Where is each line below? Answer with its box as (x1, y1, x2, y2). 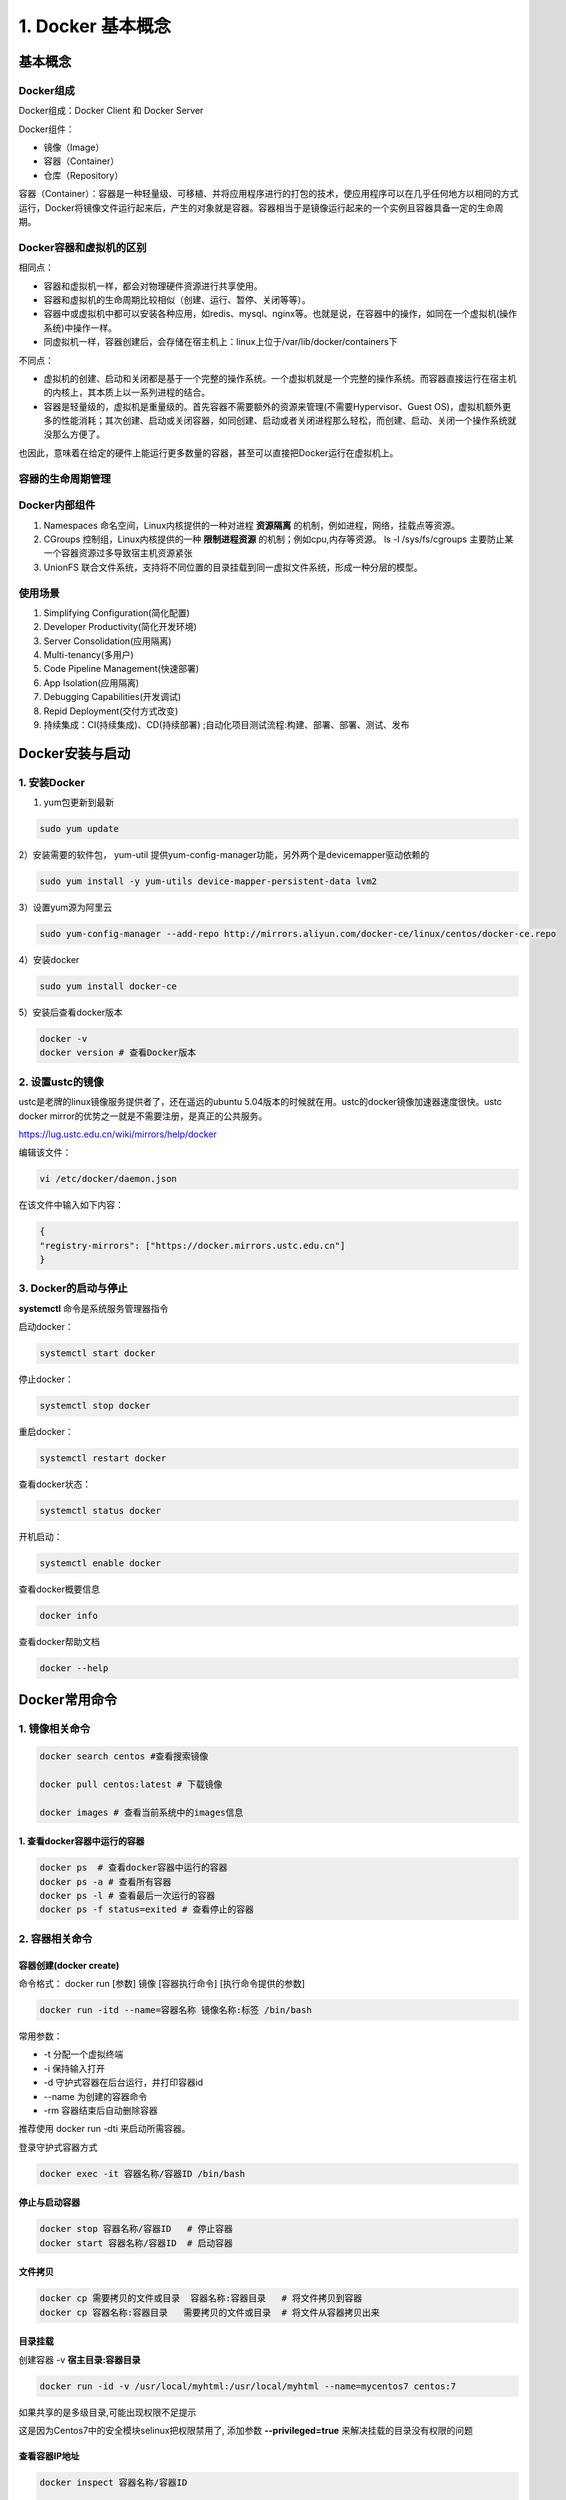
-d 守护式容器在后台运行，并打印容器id (43, 2076, 204, 2089)
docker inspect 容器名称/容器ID (39, 2476, 188, 2488)
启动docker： (18, 1321, 74, 1333)
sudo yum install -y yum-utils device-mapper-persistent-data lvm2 (39, 876, 378, 887)
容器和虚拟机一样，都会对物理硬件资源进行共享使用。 (43, 280, 263, 292)
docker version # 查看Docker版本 (39, 1047, 197, 1059)
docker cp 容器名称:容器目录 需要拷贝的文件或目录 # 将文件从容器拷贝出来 (39, 2306, 380, 2318)
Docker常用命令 (18, 1691, 118, 1709)
